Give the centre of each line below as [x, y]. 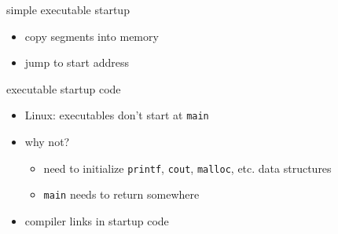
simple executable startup [68, 9]
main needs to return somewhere [121, 194]
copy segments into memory [92, 36]
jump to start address [77, 62]
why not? [47, 142]
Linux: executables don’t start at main [117, 115]
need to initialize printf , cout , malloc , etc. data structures [187, 168]
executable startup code [64, 88]
